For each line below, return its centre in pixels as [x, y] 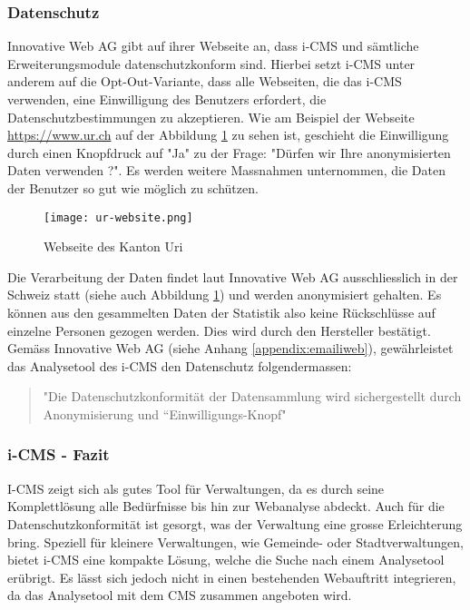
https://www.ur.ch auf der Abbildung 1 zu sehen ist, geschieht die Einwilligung [228, 135]
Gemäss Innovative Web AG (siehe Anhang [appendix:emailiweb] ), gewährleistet [230, 348]
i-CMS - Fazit [59, 454]
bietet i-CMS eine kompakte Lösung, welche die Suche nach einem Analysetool [226, 560]
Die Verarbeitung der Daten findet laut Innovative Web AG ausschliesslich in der [233, 276]
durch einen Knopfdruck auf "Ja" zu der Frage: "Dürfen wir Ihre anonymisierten [229, 152]
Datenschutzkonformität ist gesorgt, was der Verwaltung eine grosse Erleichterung [235, 523]
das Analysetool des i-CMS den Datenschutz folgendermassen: [180, 365]
